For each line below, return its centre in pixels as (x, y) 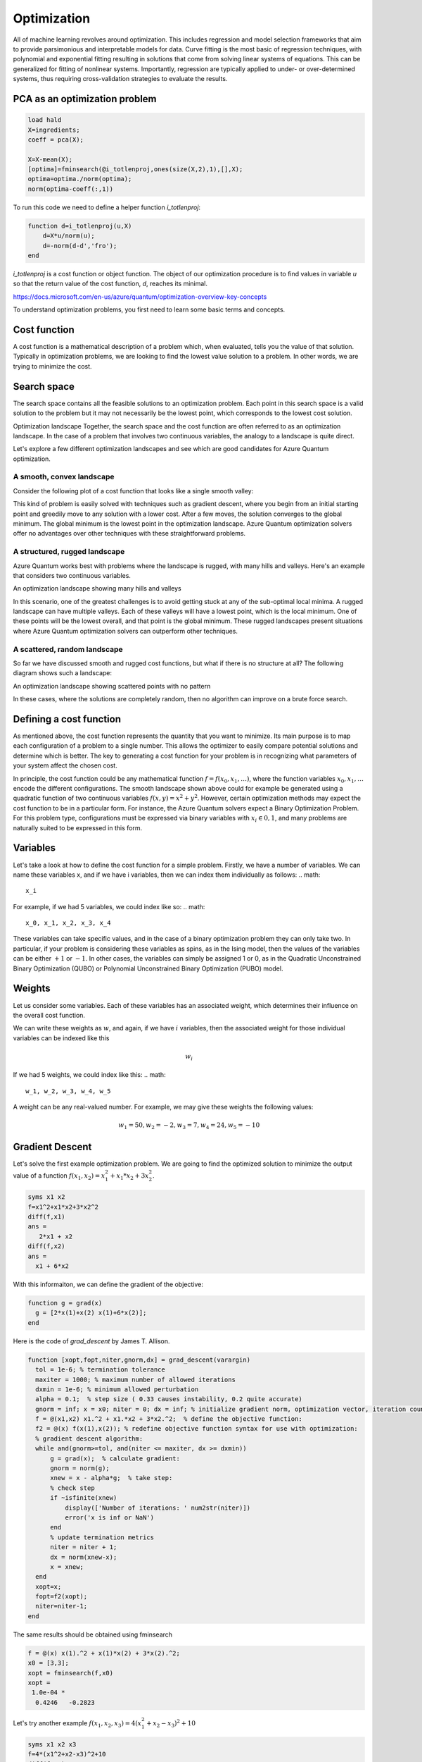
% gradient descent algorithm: (89, 1438)
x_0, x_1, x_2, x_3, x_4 (68, 923)
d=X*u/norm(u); (69, 236)
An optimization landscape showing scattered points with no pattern (112, 686)
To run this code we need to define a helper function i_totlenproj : (107, 207)
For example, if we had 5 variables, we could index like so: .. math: (109, 906)
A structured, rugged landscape (69, 552)
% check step (72, 1488)
